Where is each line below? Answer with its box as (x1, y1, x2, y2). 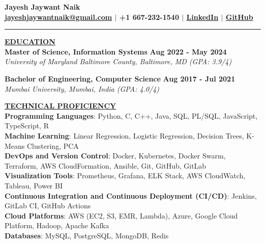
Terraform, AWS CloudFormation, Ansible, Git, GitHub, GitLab (5, 160, 207, 171)
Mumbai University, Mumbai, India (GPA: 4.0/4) (5, 83, 160, 94)
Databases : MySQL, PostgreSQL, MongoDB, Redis (5, 230, 169, 240)
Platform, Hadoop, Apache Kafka (5, 220, 109, 231)
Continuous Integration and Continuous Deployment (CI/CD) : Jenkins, (5, 190, 257, 201)
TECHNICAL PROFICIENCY (5, 100, 116, 111)
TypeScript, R (5, 120, 49, 131)
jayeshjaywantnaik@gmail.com (5, 11, 112, 22)
